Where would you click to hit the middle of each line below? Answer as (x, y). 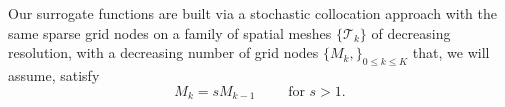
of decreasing (411, 32)
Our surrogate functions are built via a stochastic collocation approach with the (252, 13)
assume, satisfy (54, 74)
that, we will (451, 52)
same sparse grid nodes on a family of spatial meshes (170, 32)
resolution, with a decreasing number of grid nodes (163, 52)
